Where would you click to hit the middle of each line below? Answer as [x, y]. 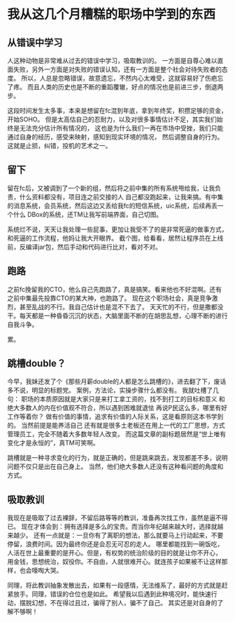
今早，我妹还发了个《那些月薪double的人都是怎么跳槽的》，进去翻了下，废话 [117, 381]
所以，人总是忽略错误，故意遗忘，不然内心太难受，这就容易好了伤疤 [119, 78]
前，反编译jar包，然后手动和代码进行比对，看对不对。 [85, 247]
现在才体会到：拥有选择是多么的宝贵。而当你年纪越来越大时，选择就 [119, 527]
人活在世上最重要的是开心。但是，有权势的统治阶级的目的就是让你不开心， [114, 553]
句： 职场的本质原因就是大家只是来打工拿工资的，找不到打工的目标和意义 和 [116, 399]
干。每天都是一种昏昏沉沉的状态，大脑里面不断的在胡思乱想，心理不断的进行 [117, 316]
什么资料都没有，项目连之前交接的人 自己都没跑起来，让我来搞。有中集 [121, 196]
